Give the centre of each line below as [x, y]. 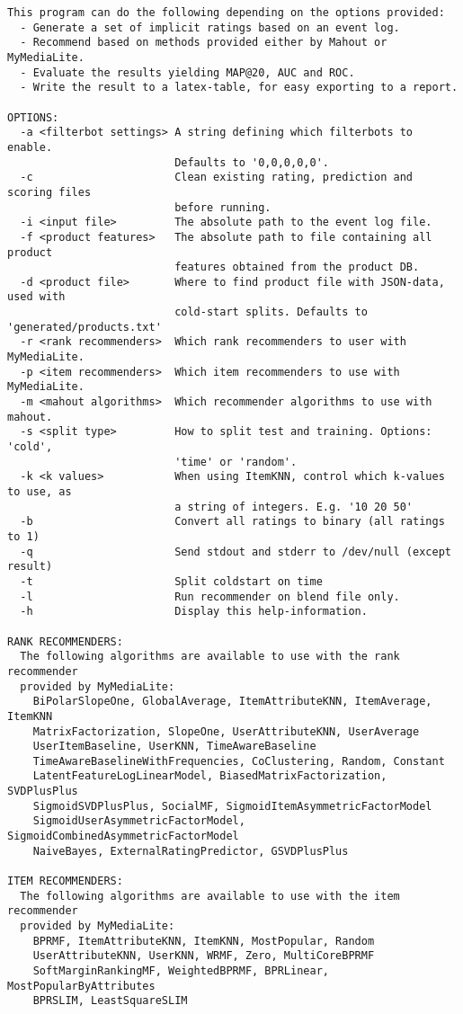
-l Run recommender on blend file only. [210, 596]
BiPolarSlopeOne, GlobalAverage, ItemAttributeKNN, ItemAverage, [232, 702]
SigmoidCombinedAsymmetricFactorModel [123, 836]
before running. [223, 207]
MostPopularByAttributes [81, 986]
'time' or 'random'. [236, 462]
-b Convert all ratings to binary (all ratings [232, 522]
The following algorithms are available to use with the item [210, 896]
